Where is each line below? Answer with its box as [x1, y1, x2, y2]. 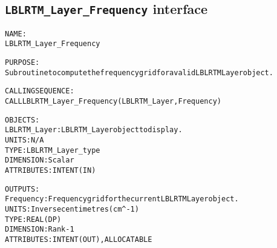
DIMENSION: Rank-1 [5, 225, 74, 234]
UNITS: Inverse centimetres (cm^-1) [5, 204, 139, 213]
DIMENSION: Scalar [5, 156, 74, 165]
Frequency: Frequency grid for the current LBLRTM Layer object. [5, 195, 239, 204]
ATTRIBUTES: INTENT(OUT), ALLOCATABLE [5, 235, 152, 244]
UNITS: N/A [5, 136, 44, 145]
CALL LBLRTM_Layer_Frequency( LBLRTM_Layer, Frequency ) [5, 97, 221, 106]
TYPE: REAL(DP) [5, 215, 62, 224]
